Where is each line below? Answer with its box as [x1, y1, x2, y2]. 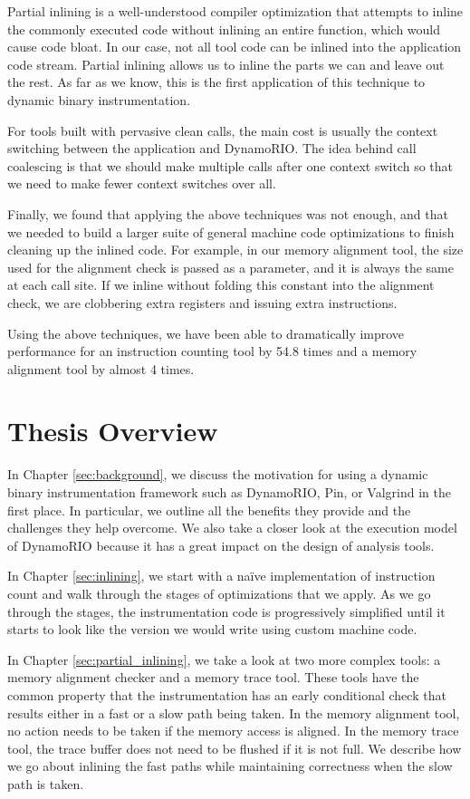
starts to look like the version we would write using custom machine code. [7, 620, 417, 639]
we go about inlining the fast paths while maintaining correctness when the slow [7, 756, 453, 775]
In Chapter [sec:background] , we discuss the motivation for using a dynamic [7, 465, 428, 484]
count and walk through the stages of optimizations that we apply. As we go [7, 583, 431, 602]
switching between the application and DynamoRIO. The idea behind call [7, 139, 417, 158]
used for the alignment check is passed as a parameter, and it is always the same [7, 257, 454, 276]
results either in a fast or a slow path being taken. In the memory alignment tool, [7, 703, 460, 722]
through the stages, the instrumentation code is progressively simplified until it [7, 602, 446, 621]
